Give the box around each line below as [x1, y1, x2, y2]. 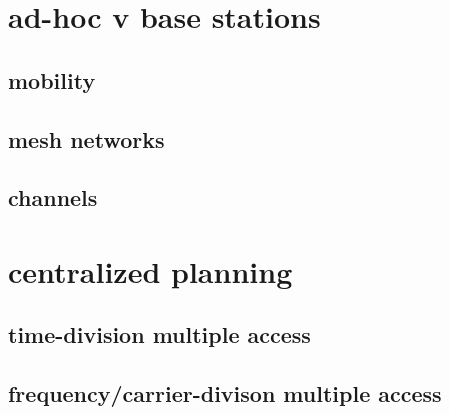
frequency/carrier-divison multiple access [8, 378, 442, 409]
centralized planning [8, 250, 293, 291]
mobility [8, 64, 96, 95]
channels [8, 182, 98, 213]
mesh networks [8, 123, 165, 154]
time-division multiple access [8, 319, 311, 350]
